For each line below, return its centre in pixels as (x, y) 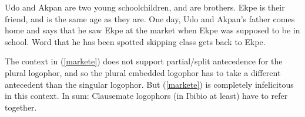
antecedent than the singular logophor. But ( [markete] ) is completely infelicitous (149, 84)
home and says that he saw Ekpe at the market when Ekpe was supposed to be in (152, 30)
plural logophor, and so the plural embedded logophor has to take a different (143, 72)
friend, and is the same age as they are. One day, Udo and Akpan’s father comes (150, 18)
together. (21, 107)
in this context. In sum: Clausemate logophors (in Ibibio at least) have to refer (146, 96)
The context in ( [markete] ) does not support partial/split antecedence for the (144, 61)
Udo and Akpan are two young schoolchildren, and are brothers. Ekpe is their (145, 7)
